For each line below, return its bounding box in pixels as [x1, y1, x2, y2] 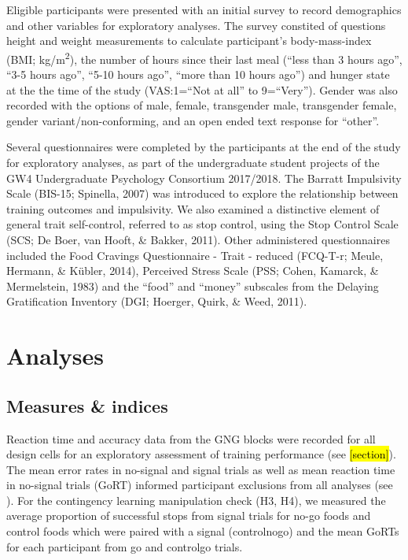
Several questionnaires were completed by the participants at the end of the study [6, 139, 401, 155]
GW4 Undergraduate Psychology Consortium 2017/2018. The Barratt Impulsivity [6, 169, 402, 186]
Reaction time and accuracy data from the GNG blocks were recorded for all [6, 430, 376, 447]
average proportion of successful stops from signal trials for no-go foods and [6, 507, 371, 524]
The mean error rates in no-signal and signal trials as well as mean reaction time [6, 461, 395, 477]
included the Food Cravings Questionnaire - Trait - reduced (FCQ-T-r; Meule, [6, 247, 384, 263]
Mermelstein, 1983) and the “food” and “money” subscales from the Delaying [6, 277, 379, 294]
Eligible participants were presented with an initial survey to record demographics [6, 2, 402, 17]
